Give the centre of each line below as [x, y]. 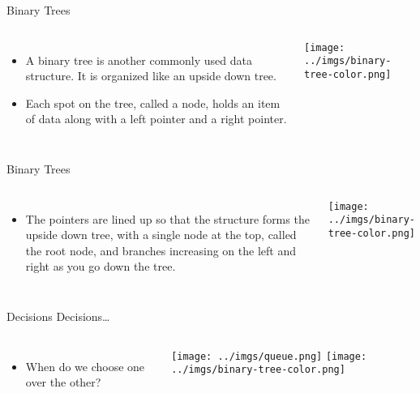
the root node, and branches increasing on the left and [161, 250]
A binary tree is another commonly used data [139, 60]
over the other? [63, 382]
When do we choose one [85, 366]
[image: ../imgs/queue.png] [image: [269, 356]
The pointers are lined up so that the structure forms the [167, 218]
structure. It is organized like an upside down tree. [151, 76]
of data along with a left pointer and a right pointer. [156, 119]
